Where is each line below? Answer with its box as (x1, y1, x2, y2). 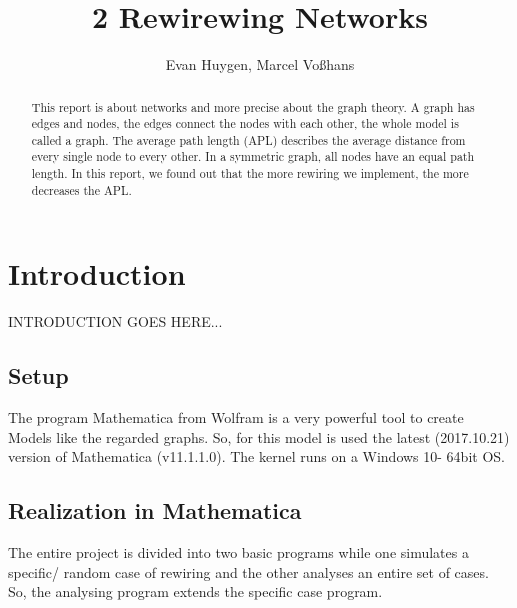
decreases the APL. (31, 181, 132, 198)
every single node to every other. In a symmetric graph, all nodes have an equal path (31, 148, 475, 165)
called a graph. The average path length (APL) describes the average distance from (31, 131, 466, 148)
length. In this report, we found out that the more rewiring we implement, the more (31, 165, 469, 182)
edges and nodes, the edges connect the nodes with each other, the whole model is (31, 115, 459, 132)
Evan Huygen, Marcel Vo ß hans (165, 54, 355, 75)
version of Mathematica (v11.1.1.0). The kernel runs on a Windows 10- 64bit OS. (8, 446, 505, 467)
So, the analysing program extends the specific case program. (8, 581, 383, 602)
